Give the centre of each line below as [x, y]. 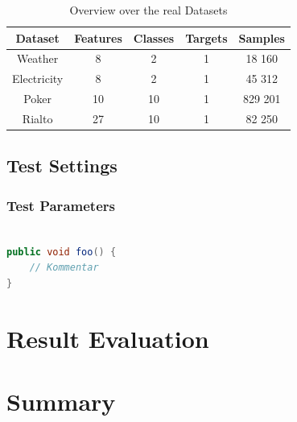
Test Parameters [61, 205]
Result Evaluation [108, 338]
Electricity [38, 79]
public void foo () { [62, 252]
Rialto [37, 118]
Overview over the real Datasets [148, 10]
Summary [61, 401]
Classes [154, 37]
